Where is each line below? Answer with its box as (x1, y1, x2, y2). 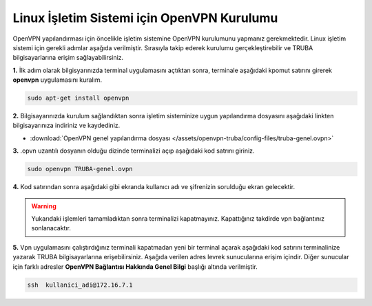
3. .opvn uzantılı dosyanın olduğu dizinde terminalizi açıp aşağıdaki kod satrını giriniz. (12, 146, 255, 155)
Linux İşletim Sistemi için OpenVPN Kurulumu (12, 10, 278, 25)
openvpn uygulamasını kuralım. (12, 76, 103, 84)
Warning (31, 201, 56, 210)
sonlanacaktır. (31, 224, 72, 232)
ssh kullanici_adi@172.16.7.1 (27, 281, 134, 289)
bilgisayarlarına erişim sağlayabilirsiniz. (12, 54, 124, 62)
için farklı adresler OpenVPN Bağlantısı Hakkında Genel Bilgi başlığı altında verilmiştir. (12, 262, 258, 271)
